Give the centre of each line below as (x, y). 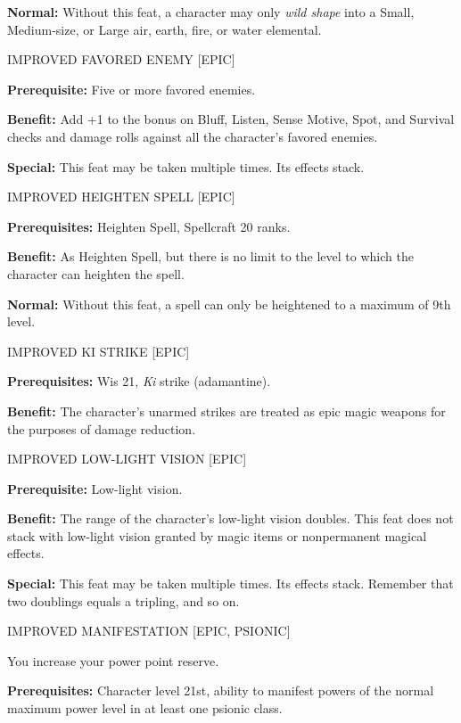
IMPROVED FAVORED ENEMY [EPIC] (121, 59)
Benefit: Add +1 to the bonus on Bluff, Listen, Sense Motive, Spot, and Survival (231, 119)
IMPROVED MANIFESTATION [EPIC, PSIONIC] (149, 631)
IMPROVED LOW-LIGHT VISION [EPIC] (127, 459)
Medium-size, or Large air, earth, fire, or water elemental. (165, 29)
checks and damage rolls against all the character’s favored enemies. (193, 136)
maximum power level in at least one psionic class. (145, 708)
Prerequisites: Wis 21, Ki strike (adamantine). (139, 381)
